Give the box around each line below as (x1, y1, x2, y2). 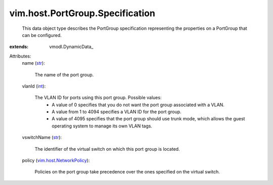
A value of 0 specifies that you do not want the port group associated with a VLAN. (52, 102, 224, 108)
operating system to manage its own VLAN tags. (52, 123, 153, 129)
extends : (9, 43, 29, 50)
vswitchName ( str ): (22, 134, 62, 141)
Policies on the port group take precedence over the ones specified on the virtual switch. (34, 169, 220, 175)
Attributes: (9, 53, 31, 59)
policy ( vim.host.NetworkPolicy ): (22, 157, 90, 164)
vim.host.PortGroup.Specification (9, 8, 155, 19)
